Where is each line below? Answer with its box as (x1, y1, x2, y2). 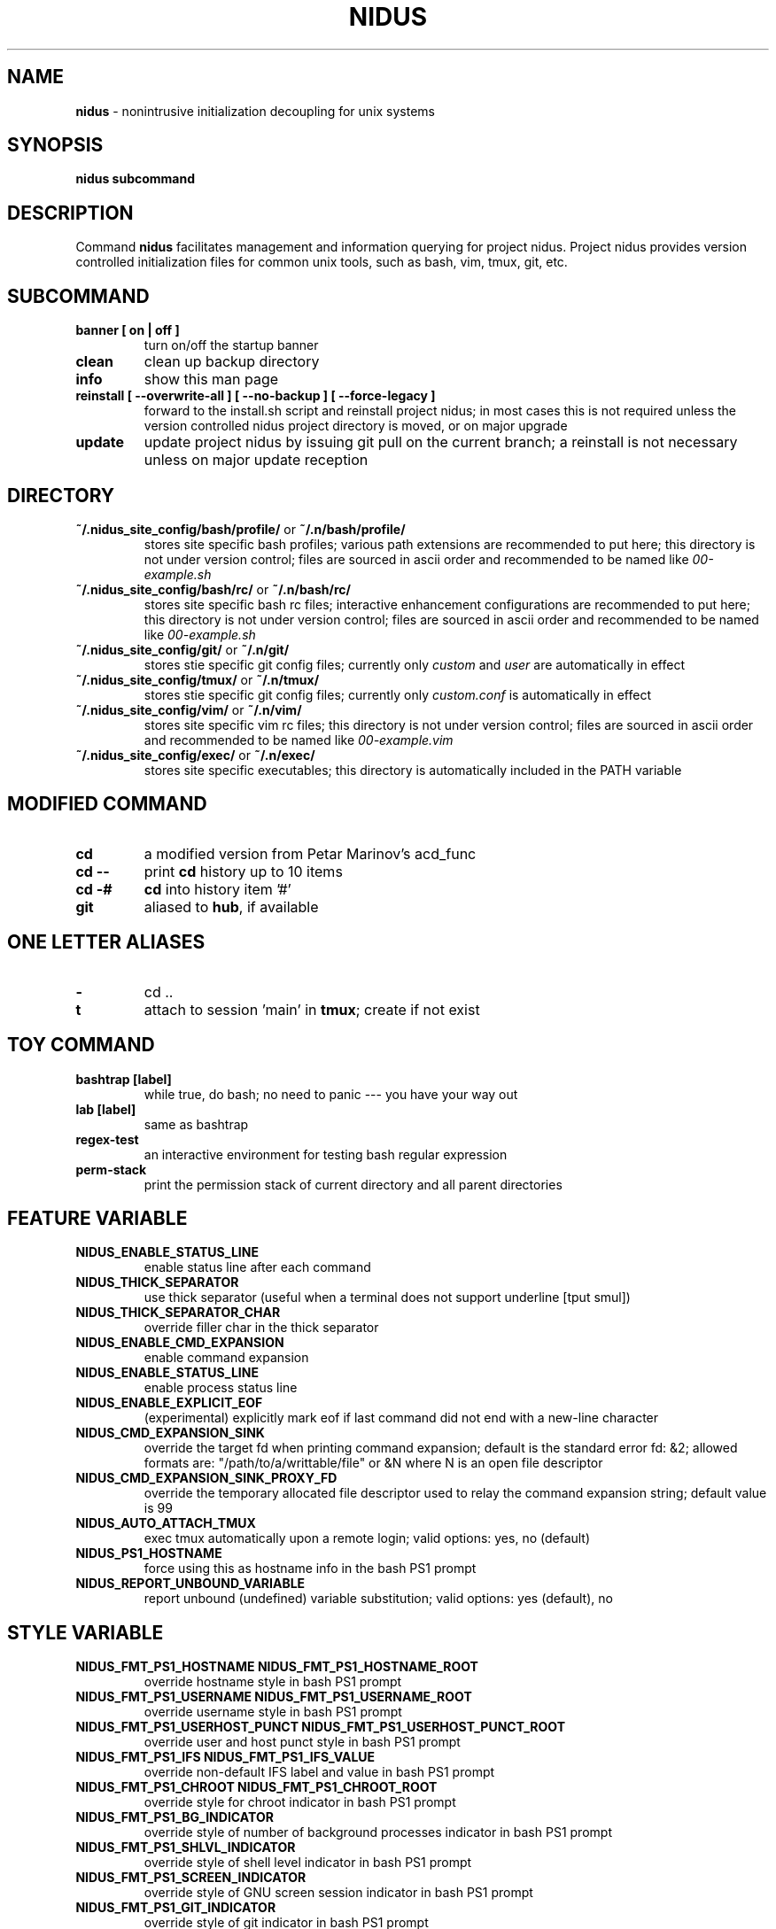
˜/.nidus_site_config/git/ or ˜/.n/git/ (75, 641, 290, 657)
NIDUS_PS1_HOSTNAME (75, 1546, 222, 1561)
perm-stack (75, 1161, 147, 1177)
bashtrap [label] (75, 1071, 172, 1087)
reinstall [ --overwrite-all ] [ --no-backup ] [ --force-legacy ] (75, 388, 436, 404)
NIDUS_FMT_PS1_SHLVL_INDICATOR (75, 1840, 296, 1855)
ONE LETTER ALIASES (7, 931, 206, 954)
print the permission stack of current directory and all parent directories (144, 1176, 563, 1192)
